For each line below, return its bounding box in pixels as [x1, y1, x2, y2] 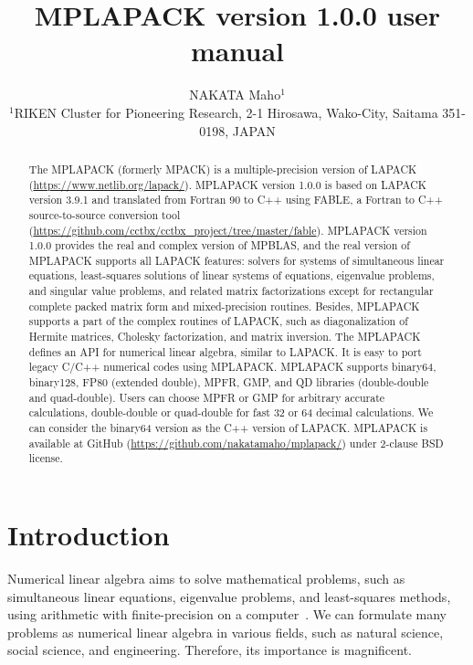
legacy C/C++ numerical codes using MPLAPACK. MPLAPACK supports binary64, [28, 359, 436, 375]
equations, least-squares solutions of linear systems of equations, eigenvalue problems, [28, 268, 435, 283]
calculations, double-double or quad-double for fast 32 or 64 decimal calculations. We [28, 405, 434, 420]
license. [28, 450, 63, 466]
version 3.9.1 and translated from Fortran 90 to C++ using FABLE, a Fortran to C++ [28, 192, 444, 207]
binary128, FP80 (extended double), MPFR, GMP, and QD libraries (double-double [28, 375, 429, 390]
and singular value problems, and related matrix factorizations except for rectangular [28, 283, 434, 299]
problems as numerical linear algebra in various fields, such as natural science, [7, 622, 444, 641]
